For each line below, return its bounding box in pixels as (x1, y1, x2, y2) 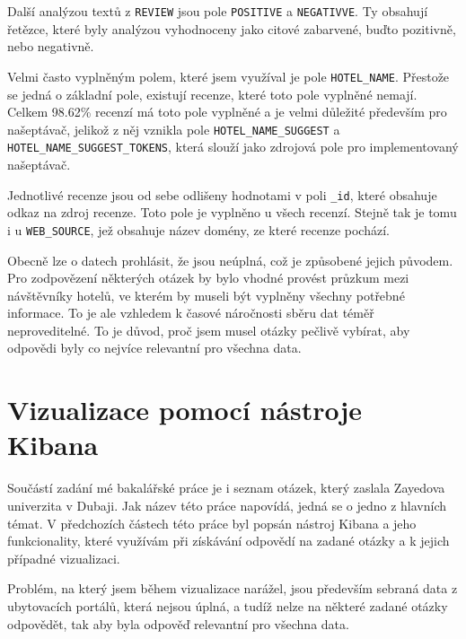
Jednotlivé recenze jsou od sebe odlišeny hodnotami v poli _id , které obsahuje (7, 185, 437, 204)
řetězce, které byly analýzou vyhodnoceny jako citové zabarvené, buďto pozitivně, (7, 19, 456, 38)
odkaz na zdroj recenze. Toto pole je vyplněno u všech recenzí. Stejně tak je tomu (7, 203, 457, 222)
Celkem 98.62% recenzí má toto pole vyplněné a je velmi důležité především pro (7, 102, 447, 121)
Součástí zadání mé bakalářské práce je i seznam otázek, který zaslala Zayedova (7, 478, 445, 497)
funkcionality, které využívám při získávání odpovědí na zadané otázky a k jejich (7, 531, 450, 550)
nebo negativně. (7, 37, 94, 56)
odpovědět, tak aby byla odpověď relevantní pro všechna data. (7, 614, 349, 633)
